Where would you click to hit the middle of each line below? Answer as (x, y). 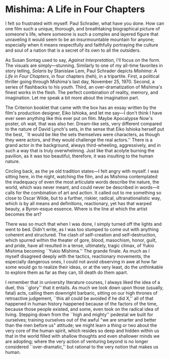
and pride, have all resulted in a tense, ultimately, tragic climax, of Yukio (80, 245)
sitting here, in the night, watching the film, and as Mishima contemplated (81, 176)
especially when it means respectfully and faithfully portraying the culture (82, 45)
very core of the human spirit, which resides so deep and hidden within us (82, 331)
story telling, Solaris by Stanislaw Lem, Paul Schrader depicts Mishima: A (81, 71)
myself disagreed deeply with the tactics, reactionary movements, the (78, 256)
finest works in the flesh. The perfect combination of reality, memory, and (82, 92)
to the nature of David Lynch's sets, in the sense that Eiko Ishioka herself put (85, 129)
